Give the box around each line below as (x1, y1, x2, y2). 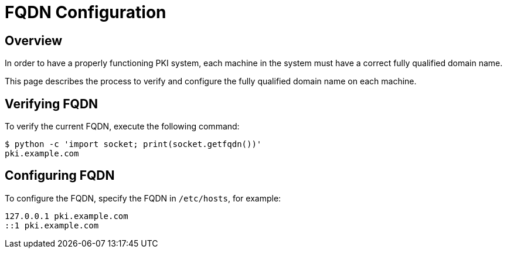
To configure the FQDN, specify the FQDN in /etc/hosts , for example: (5, 193, 281, 203)
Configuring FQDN (5, 168, 115, 183)
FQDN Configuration (5, 2, 166, 22)
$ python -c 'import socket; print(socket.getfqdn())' (5, 139, 262, 149)
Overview (5, 33, 63, 48)
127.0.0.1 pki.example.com (5, 211, 128, 221)
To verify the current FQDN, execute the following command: (5, 121, 240, 132)
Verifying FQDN (5, 96, 98, 111)
